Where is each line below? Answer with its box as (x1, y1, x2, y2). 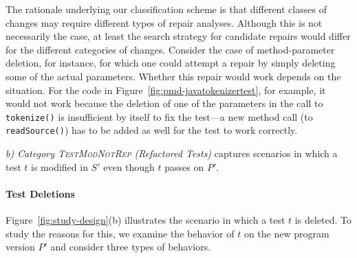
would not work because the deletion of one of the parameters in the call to (6, 96, 323, 110)
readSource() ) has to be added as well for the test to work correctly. (6, 123, 298, 137)
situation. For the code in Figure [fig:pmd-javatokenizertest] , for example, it (6, 82, 326, 97)
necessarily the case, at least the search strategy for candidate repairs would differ (6, 29, 351, 43)
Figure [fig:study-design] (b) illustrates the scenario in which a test (6, 213, 285, 227)
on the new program (244, 226, 329, 240)
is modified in (31, 159, 88, 174)
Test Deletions (6, 186, 75, 200)
